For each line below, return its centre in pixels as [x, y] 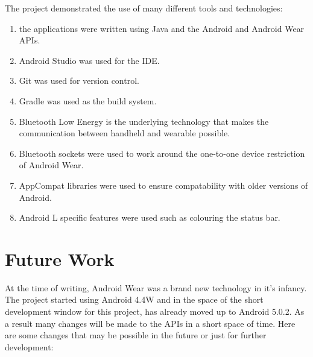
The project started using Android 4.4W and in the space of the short [134, 299]
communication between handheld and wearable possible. [125, 133]
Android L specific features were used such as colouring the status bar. [150, 217]
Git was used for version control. [79, 81]
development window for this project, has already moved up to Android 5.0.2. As [155, 311]
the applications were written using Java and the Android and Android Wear [162, 28]
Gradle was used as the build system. [88, 100]
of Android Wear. [51, 165]
